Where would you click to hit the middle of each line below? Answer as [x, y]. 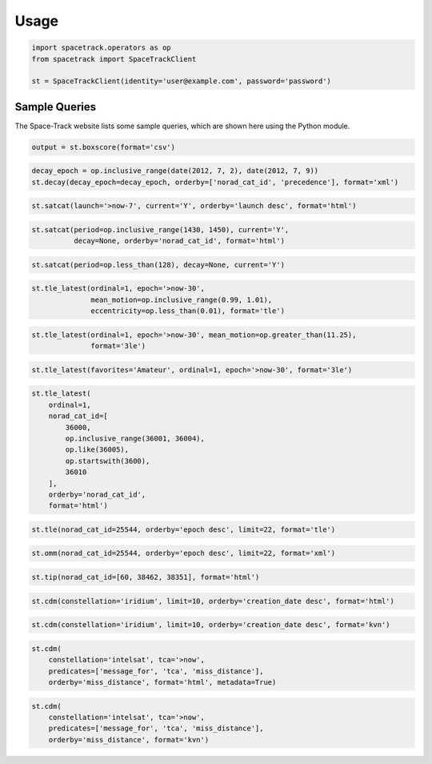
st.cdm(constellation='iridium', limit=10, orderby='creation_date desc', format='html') [213, 601]
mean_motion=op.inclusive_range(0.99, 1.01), [182, 300]
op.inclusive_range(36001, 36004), [135, 438]
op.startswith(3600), [108, 461]
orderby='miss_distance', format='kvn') [129, 740]
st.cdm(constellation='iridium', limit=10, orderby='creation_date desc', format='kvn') [211, 625]
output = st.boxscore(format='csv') [104, 147]
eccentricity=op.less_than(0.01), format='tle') [188, 311]
